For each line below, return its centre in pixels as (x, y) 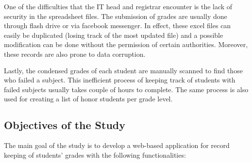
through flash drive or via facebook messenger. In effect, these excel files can (118, 25)
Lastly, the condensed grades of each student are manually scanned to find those (123, 70)
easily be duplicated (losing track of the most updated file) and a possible (114, 35)
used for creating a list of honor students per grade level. (88, 99)
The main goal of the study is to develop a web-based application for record (117, 145)
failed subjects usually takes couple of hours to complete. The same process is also (126, 89)
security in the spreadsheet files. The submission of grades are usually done (116, 16)
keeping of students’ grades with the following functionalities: (95, 155)
